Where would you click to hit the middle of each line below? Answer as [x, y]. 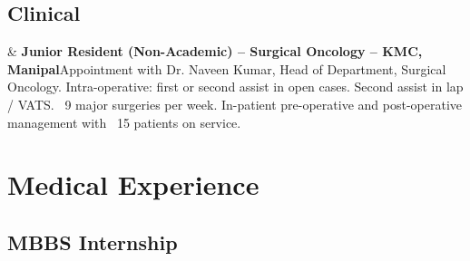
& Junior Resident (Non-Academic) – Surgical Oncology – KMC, [215, 51]
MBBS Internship [93, 242]
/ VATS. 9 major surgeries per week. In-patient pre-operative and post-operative [235, 104]
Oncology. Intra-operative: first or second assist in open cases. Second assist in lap [235, 87]
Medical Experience [133, 184]
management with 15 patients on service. [124, 122]
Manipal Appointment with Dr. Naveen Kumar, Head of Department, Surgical [227, 68]
